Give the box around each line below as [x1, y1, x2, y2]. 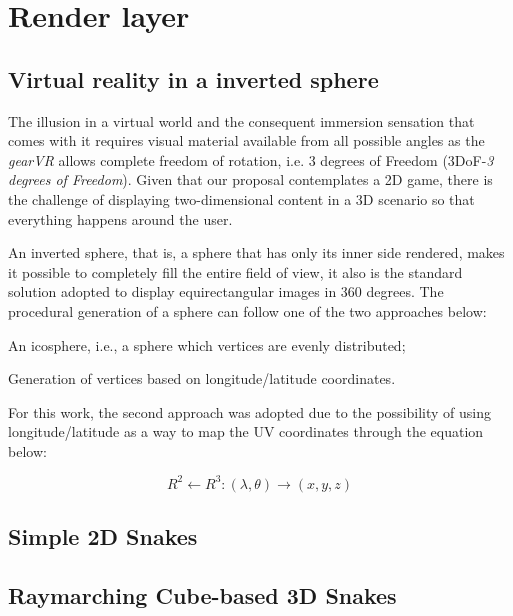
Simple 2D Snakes [8, 521, 198, 552]
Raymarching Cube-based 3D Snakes [8, 580, 397, 611]
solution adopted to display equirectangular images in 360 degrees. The [8, 281, 444, 302]
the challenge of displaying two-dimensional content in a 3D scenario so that [8, 188, 475, 209]
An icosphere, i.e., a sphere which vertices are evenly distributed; [8, 334, 406, 355]
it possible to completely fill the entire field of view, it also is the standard [8, 261, 463, 282]
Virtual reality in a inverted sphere [8, 63, 379, 94]
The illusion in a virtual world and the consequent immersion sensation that [8, 110, 475, 131]
